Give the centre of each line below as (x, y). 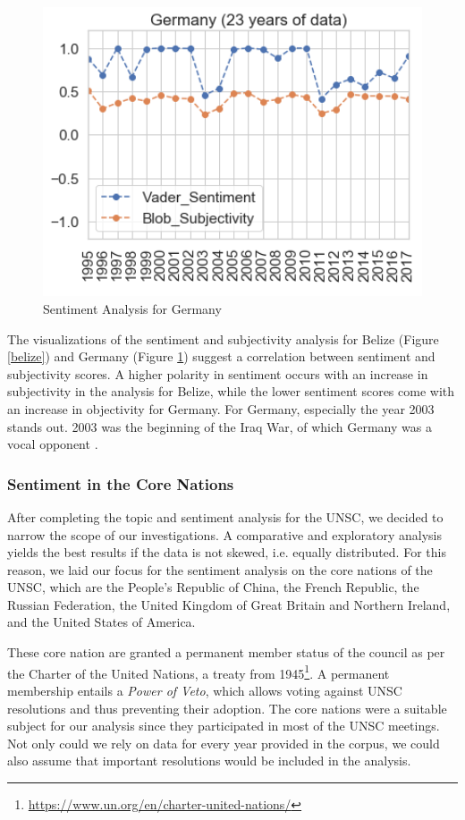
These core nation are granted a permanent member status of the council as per (226, 652)
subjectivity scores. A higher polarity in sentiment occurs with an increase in (218, 373)
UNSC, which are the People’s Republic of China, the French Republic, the (213, 587)
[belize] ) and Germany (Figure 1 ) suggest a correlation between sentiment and (221, 356)
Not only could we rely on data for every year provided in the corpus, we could (224, 743)
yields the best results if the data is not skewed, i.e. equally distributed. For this (227, 552)
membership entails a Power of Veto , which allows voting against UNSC (205, 690)
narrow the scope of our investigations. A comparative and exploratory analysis (224, 534)
